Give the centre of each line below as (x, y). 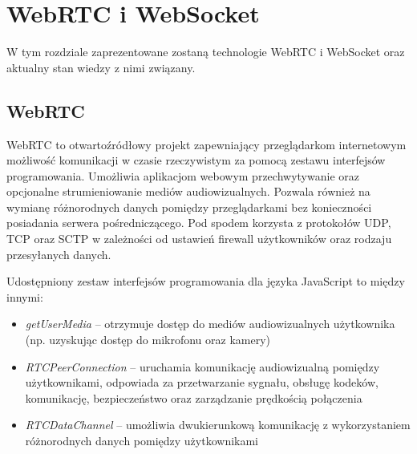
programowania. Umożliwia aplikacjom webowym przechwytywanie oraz (183, 175)
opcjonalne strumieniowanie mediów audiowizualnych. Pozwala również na (188, 191)
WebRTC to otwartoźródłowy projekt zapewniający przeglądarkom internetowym (206, 144)
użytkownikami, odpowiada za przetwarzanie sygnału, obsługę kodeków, (202, 382)
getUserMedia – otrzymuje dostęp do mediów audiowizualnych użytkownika (210, 324)
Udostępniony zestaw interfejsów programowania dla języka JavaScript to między (206, 281)
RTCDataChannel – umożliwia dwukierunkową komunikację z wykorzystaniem (218, 425)
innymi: (25, 296)
